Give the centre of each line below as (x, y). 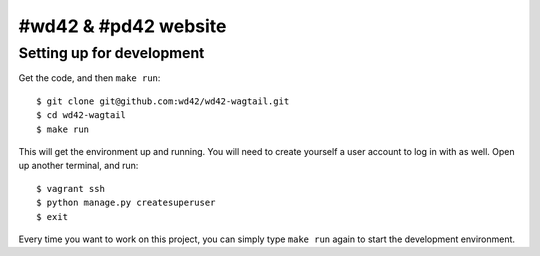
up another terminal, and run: (78, 166)
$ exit (52, 216)
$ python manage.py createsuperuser (126, 203)
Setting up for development (111, 53)
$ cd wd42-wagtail (81, 115)
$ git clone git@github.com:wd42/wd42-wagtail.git (163, 101)
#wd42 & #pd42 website (122, 26)
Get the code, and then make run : (89, 78)
